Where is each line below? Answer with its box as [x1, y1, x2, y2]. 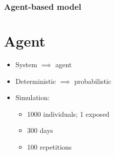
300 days [27, 125, 53, 135]
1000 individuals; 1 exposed [27, 108, 110, 119]
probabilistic [74, 76, 112, 86]
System [15, 59, 37, 69]
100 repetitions [27, 141, 72, 152]
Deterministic [15, 76, 56, 86]
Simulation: [15, 92, 50, 103]
